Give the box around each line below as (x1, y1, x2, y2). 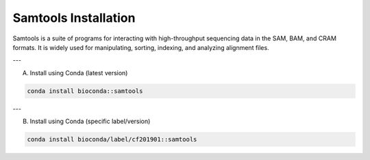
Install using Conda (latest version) (29, 68, 128, 77)
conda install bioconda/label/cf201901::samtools (27, 135, 197, 144)
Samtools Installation (12, 10, 136, 25)
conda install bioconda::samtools (27, 87, 143, 95)
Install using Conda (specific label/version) (29, 117, 151, 126)
